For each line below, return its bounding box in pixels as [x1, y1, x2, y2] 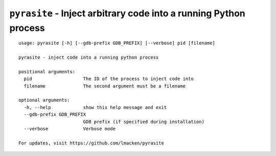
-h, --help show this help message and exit [24, 105, 167, 110]
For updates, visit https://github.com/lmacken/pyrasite [18, 140, 165, 146]
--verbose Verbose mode [24, 126, 116, 132]
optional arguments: [18, 97, 70, 103]
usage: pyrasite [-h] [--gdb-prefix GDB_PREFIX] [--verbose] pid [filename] [18, 40, 216, 46]
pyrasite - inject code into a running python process [18, 55, 159, 61]
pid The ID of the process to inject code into [24, 76, 194, 82]
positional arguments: [18, 69, 76, 74]
